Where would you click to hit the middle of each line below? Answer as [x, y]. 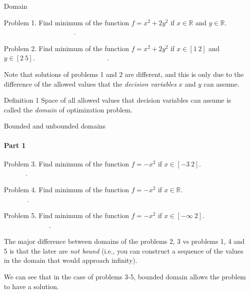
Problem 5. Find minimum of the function [67, 215]
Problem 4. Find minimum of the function [67, 189]
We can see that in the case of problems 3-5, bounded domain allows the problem [125, 277]
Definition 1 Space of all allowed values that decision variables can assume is [118, 100]
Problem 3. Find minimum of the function [67, 163]
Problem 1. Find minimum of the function [67, 22]
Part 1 [15, 145]
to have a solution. [32, 286]
